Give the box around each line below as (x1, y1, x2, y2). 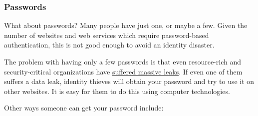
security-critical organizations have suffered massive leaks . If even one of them (4, 66, 243, 76)
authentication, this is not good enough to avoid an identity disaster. (4, 39, 215, 50)
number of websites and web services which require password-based (4, 29, 209, 40)
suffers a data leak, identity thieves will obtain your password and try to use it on (4, 76, 255, 86)
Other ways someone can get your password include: (4, 102, 164, 113)
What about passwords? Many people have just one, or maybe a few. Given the (4, 20, 248, 30)
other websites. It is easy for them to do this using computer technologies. (4, 85, 230, 96)
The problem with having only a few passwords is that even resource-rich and (4, 56, 242, 66)
